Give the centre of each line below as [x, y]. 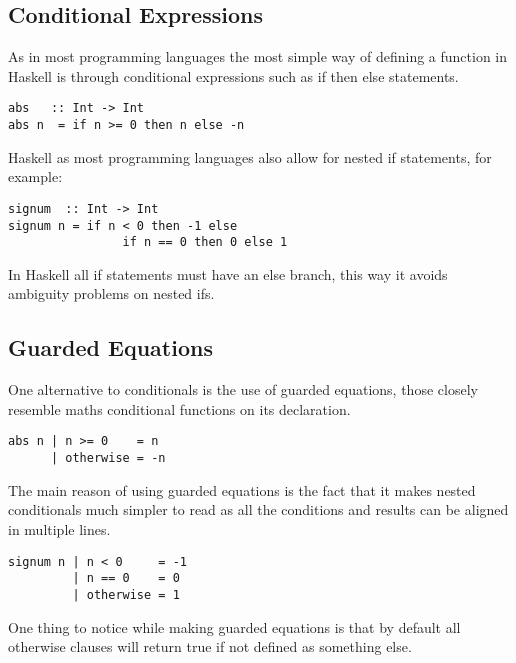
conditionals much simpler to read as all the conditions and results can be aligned [258, 509]
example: [35, 176]
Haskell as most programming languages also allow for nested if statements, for [250, 156]
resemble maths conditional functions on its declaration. [179, 408]
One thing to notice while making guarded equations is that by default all [234, 626]
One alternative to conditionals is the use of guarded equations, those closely [243, 389]
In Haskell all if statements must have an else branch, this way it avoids [228, 273]
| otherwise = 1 [126, 594]
